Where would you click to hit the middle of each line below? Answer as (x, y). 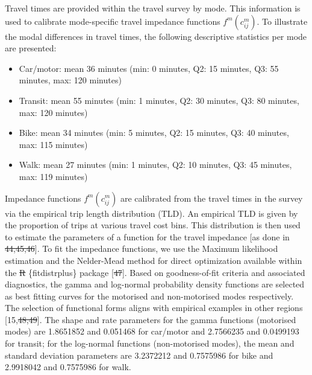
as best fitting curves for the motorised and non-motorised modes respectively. (149, 296)
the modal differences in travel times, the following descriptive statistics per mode (156, 36)
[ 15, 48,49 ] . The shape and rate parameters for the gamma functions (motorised (151, 319)
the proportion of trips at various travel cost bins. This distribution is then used (153, 225)
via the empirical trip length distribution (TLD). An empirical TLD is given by (151, 213)
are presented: (31, 48)
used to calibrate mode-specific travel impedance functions (113, 21)
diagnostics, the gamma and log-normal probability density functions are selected (155, 284)
